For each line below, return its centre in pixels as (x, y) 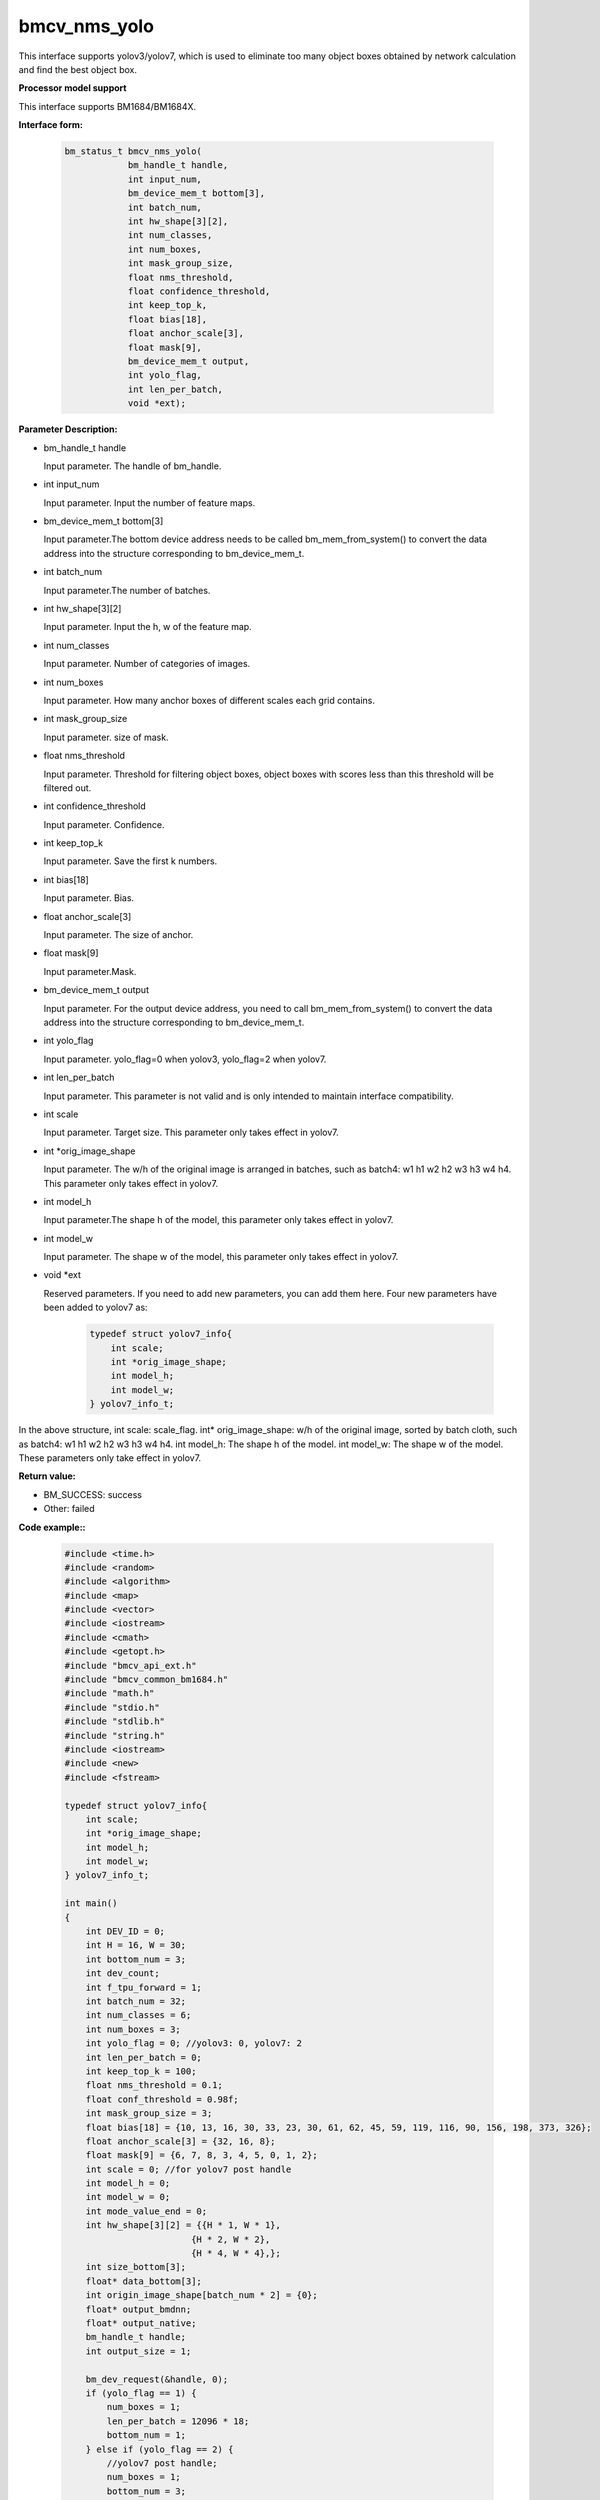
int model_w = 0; (128, 2197)
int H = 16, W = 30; (136, 1945)
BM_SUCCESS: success (93, 1494)
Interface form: (51, 125)
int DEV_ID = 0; (125, 1931)
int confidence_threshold (95, 806)
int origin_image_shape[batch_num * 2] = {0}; (202, 2295)
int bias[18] (66, 879)
